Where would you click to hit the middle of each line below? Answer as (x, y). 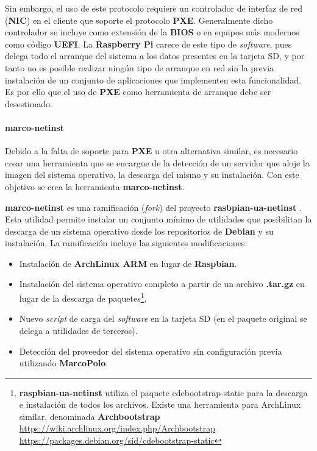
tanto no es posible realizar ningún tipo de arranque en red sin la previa (140, 67)
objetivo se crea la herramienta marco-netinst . (95, 186)
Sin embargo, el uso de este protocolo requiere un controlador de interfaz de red (154, 8)
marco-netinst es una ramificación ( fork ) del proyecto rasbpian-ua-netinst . (153, 207)
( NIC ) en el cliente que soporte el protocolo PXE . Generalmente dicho (139, 20)
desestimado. (29, 103)
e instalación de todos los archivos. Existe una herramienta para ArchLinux (160, 404)
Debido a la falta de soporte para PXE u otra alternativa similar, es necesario (151, 151)
